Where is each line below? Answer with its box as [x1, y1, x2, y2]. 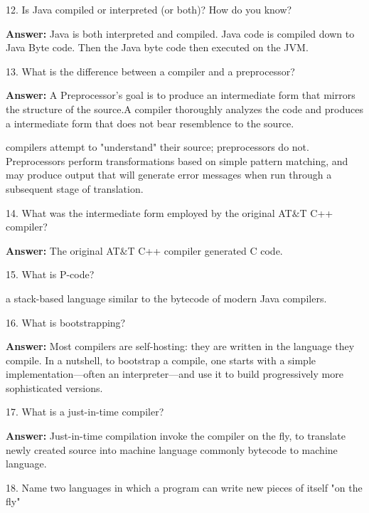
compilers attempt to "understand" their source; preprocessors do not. [6, 139, 309, 154]
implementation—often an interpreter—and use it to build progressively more [6, 366, 343, 381]
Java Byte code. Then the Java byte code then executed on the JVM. [6, 40, 309, 55]
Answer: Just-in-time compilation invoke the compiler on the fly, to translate [6, 428, 346, 443]
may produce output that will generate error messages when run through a [6, 167, 332, 182]
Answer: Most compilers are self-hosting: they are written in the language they [6, 339, 355, 354]
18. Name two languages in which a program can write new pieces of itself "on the [6, 480, 363, 495]
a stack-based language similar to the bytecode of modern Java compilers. [6, 290, 327, 305]
